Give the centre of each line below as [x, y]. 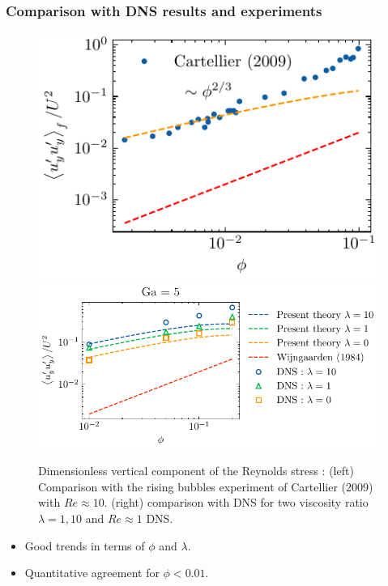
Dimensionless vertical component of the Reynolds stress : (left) [196, 471]
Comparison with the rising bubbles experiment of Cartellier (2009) [206, 486]
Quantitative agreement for [92, 573]
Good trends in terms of [85, 545]
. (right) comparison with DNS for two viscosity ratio [236, 502]
